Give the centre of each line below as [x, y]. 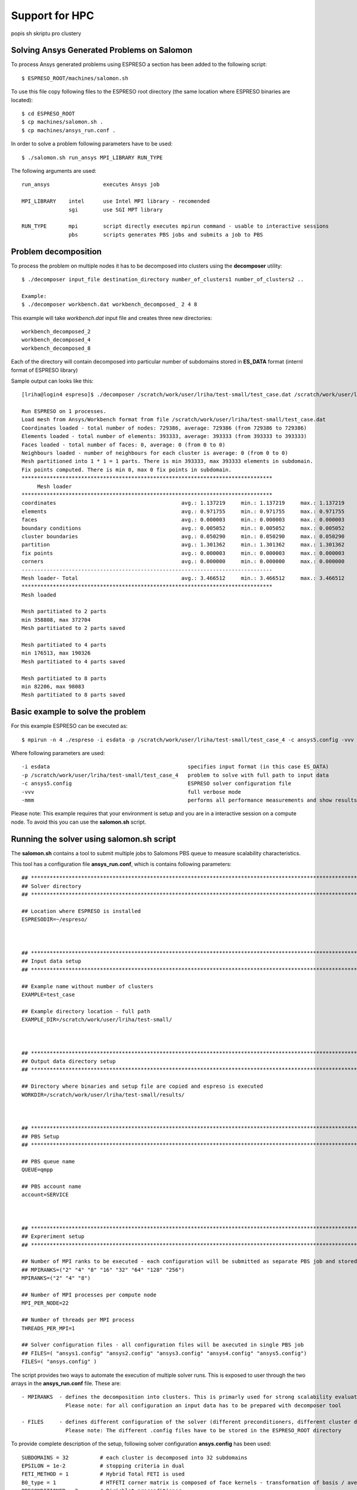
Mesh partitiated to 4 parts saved [73, 661]
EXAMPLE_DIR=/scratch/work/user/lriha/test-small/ [97, 1020]
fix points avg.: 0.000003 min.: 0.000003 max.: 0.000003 [183, 553]
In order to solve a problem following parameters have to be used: [92, 144]
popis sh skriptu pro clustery [46, 33]
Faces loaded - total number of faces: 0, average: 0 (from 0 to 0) [123, 445]
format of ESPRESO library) [45, 370]
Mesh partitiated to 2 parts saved [73, 628]
